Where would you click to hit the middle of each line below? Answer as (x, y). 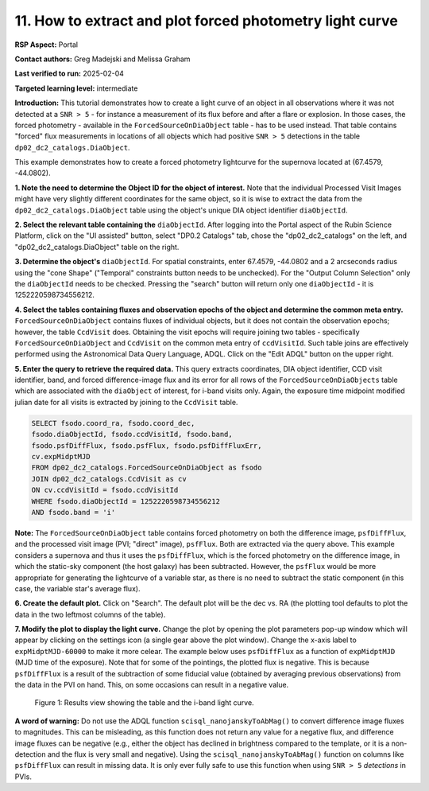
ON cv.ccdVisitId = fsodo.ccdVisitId (105, 490)
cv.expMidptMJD (61, 457)
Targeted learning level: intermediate (76, 88)
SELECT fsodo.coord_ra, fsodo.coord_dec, (113, 423)
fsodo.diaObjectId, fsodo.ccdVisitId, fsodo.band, (132, 434)
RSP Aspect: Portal (46, 45)
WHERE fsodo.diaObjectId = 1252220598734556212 (126, 501)
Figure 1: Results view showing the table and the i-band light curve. (144, 703)
